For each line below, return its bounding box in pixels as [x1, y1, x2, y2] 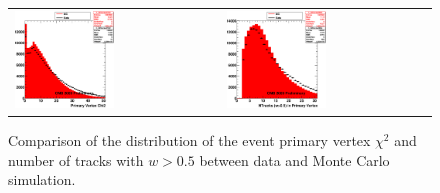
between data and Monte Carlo [199, 149, 390, 170]
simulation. [8, 169, 76, 190]
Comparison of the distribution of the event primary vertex [8, 130, 371, 151]
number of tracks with [8, 149, 144, 170]
